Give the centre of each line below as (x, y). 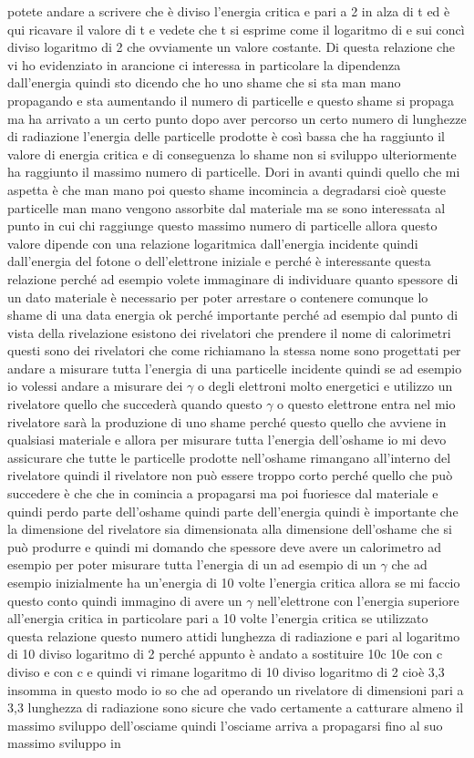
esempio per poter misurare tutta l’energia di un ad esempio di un (192, 564)
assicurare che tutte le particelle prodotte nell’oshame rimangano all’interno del (229, 457)
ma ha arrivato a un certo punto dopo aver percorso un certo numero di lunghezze (237, 118)
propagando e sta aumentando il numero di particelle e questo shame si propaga (231, 100)
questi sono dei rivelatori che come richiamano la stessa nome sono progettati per (234, 350)
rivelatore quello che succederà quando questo (135, 404)
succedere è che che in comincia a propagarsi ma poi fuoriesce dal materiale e (223, 493)
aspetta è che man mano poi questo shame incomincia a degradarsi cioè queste (227, 189)
